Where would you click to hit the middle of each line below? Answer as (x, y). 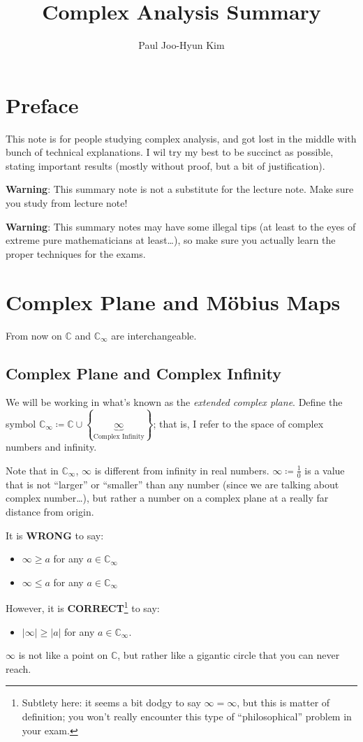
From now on (34, 335)
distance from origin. (50, 511)
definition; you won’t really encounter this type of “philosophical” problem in (187, 716)
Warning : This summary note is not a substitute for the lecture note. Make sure (180, 189)
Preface (42, 104)
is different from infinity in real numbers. (182, 470)
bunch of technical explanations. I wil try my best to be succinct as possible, (170, 152)
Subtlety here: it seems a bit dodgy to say (111, 703)
